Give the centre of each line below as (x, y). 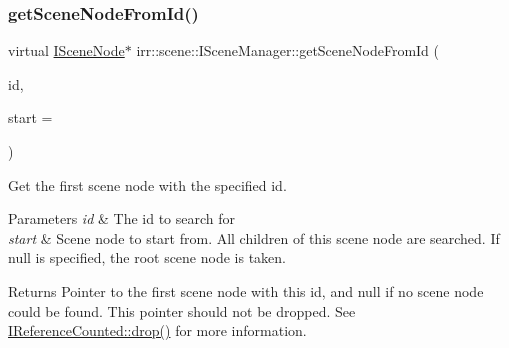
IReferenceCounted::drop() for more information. (157, 330)
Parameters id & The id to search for (122, 218)
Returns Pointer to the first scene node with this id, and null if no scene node (246, 290)
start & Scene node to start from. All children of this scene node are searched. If (254, 237)
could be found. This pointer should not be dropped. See (182, 310)
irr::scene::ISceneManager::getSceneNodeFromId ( (288, 50)
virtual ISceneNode (66, 50)
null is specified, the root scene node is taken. (147, 257)
